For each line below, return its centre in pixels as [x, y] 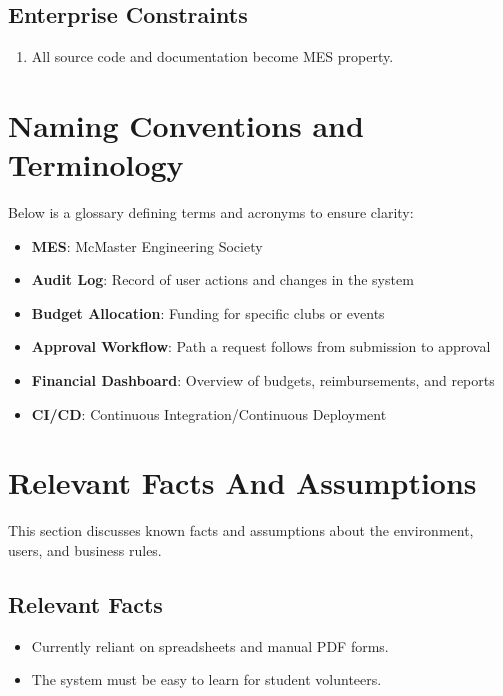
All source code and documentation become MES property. [212, 56]
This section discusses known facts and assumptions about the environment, [241, 530]
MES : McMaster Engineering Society [147, 245]
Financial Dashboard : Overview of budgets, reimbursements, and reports [263, 380]
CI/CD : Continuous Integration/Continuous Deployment [209, 413]
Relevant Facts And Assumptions [242, 482]
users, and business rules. [85, 549]
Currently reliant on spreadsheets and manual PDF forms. [210, 645]
